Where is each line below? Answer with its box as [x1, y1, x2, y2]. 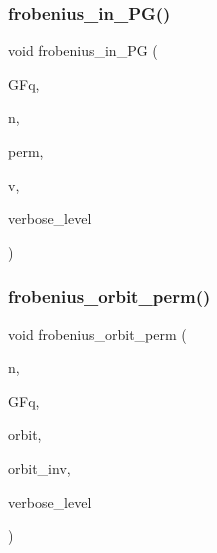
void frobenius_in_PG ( [8, 40, 158, 61]
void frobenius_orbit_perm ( [8, 323, 187, 344]
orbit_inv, [8, 457, 71, 478]
